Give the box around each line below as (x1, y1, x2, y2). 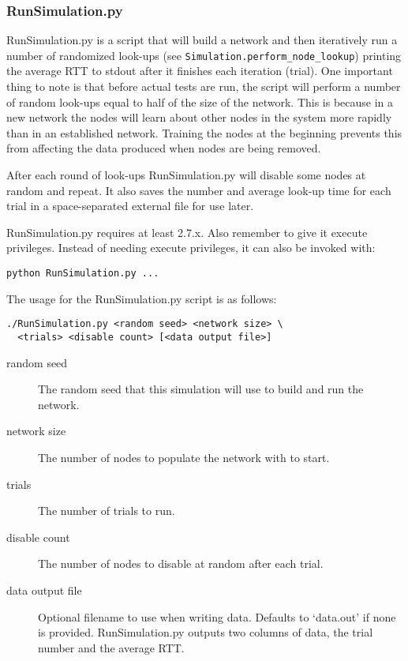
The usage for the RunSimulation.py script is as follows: (6, 290, 277, 306)
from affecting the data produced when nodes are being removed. (6, 140, 321, 156)
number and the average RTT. (38, 639, 185, 655)
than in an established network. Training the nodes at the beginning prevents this (6, 124, 402, 141)
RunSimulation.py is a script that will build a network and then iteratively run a (6, 32, 398, 48)
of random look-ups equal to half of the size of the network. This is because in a (6, 93, 394, 110)
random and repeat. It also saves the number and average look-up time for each (6, 182, 391, 198)
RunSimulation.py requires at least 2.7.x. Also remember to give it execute (6, 223, 368, 240)
